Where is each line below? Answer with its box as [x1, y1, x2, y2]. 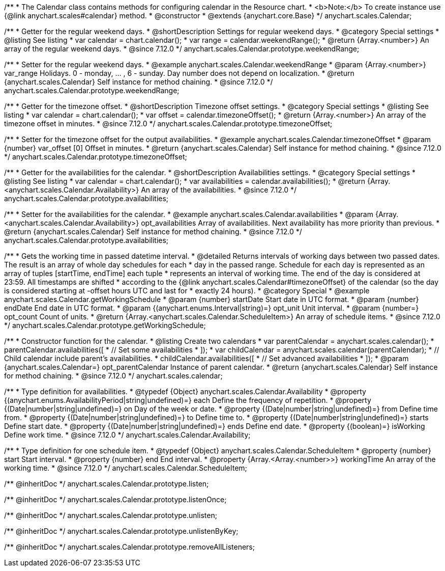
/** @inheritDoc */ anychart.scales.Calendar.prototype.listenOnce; [4, 495, 227, 504]
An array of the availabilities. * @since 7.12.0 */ [141, 185, 297, 194]
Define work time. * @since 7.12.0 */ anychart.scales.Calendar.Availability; [4, 430, 251, 439]
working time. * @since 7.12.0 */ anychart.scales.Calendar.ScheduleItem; [4, 464, 247, 472]
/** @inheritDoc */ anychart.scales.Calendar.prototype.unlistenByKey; [4, 527, 239, 535]
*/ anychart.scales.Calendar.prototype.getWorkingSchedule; [4, 321, 206, 330]
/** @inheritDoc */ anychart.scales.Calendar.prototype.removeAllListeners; [4, 542, 255, 551]
